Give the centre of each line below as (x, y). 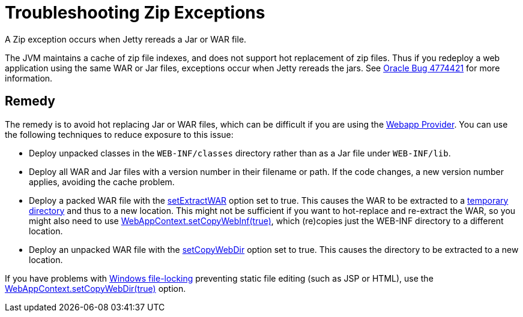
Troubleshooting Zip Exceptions (135, 13)
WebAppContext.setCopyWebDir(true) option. (95, 288)
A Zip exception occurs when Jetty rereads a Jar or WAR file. (126, 39)
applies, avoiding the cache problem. (102, 182)
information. (29, 78)
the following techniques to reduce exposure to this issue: (119, 134)
